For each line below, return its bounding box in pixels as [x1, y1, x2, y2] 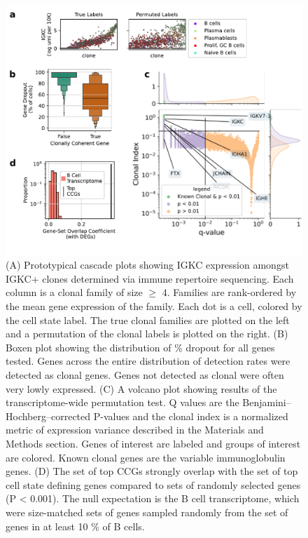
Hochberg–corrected [6, 408, 91, 423]
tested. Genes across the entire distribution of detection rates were [6, 354, 290, 368]
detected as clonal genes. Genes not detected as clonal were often [6, 368, 284, 382]
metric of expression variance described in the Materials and [6, 422, 264, 437]
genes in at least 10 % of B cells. [6, 518, 145, 533]
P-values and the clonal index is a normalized [93, 408, 288, 423]
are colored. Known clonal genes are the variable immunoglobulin [6, 450, 286, 464]
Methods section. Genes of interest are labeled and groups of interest [6, 436, 301, 450]
